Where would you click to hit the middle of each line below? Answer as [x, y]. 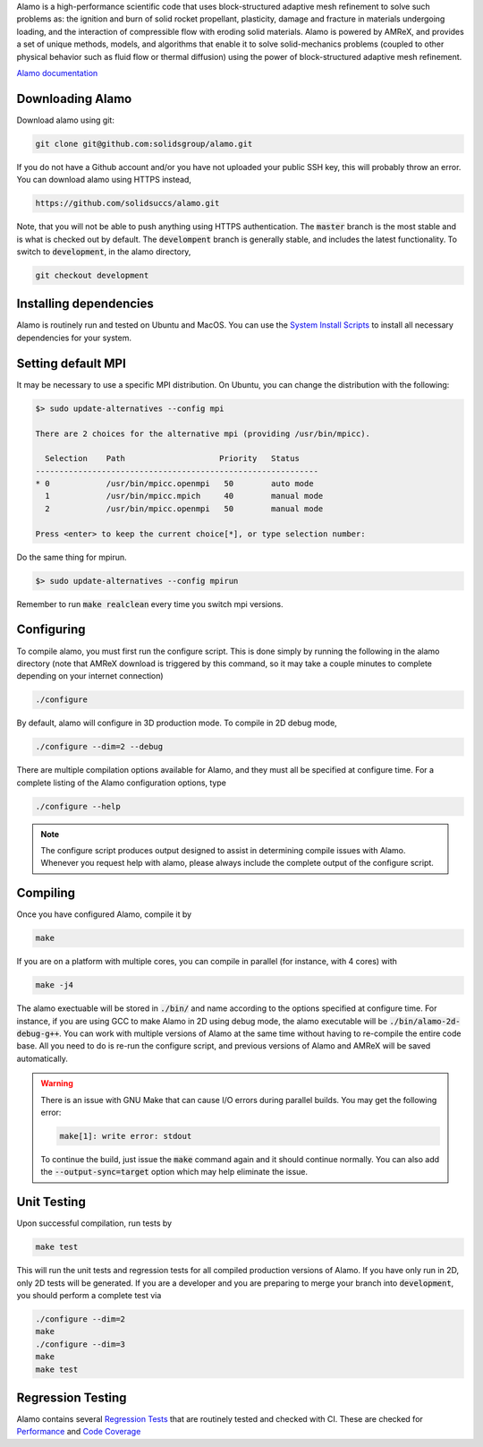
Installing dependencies [85, 304]
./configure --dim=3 [80, 1344]
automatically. [42, 1058]
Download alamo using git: [66, 120]
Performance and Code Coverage [79, 1432]
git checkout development [92, 275]
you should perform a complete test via [89, 1295]
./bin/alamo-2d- [425, 1021]
